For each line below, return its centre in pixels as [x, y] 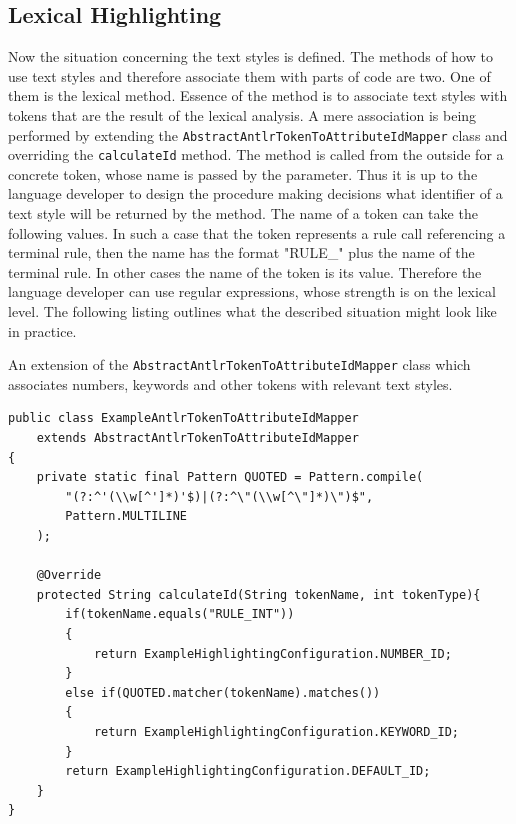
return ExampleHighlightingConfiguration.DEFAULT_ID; [248, 771]
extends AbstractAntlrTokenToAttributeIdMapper [197, 438]
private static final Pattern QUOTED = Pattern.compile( [230, 477]
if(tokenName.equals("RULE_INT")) [180, 614]
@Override [69, 575]
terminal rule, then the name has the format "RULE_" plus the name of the [241, 252]
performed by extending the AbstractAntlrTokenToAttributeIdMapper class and [258, 134]
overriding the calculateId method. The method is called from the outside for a [256, 154]
